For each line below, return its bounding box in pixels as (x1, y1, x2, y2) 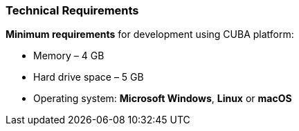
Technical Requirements (6, 3, 139, 17)
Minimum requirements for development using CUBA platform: (6, 28, 294, 41)
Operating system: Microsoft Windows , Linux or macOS (33, 92, 292, 105)
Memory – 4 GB (33, 50, 105, 62)
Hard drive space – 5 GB (33, 71, 144, 83)
